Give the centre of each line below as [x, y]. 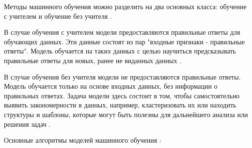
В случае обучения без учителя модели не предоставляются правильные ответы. [122, 76]
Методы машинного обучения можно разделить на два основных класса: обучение [125, 6]
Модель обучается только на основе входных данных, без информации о [111, 86]
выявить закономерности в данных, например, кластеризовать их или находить [120, 105]
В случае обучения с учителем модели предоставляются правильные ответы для [122, 32]
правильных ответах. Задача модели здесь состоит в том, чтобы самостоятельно [122, 95]
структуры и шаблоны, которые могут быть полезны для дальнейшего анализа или [126, 114]
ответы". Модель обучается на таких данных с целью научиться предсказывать [120, 51]
